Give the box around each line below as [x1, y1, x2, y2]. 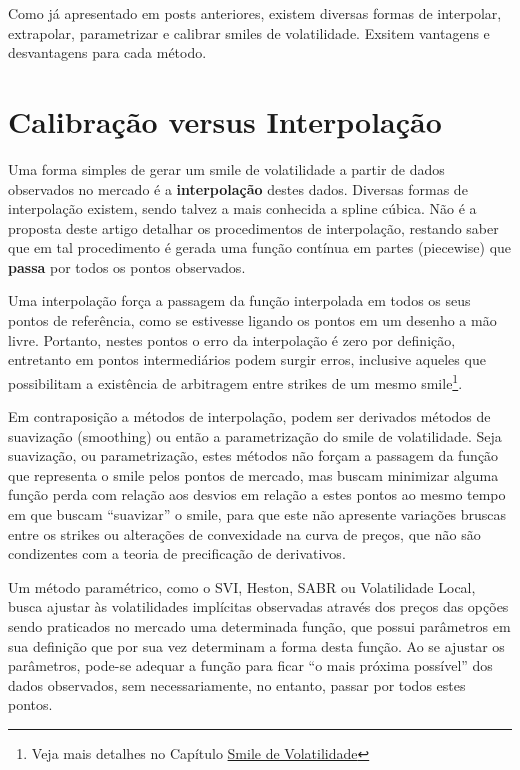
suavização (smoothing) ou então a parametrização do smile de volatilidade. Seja [8, 425, 502, 446]
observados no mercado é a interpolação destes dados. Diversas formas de [8, 178, 468, 199]
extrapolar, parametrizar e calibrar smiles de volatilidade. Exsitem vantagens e [8, 22, 490, 43]
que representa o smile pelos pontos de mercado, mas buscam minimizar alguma [8, 464, 499, 485]
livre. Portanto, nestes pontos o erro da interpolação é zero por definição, [8, 329, 456, 350]
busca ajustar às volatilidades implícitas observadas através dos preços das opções [8, 596, 509, 617]
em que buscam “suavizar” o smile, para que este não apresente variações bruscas [8, 504, 507, 525]
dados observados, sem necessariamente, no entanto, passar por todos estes [8, 674, 466, 695]
